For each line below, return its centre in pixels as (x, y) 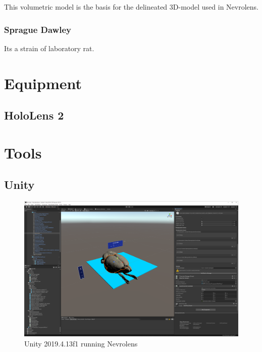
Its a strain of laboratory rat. (49, 48)
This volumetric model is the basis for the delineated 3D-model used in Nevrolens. (131, 7)
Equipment (43, 83)
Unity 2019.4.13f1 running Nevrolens (81, 343)
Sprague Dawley (38, 29)
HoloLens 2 (34, 115)
